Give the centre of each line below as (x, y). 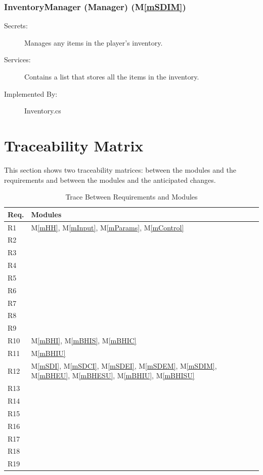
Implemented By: (31, 93)
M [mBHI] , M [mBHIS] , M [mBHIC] (84, 341)
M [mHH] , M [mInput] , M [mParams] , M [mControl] (107, 227)
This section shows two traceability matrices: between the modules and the (120, 169)
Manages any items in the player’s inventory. (94, 42)
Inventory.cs (43, 111)
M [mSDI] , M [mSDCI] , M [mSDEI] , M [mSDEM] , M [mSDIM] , (124, 365)
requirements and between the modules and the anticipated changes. (110, 180)
